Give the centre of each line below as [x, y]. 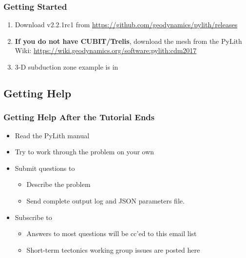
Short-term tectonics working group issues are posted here [113, 249]
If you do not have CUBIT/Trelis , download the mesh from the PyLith [128, 41]
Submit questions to [45, 168]
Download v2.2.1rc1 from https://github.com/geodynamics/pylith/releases [126, 25]
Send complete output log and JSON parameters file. [105, 200]
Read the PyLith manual [52, 135]
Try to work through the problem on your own [85, 152]
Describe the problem [58, 184]
